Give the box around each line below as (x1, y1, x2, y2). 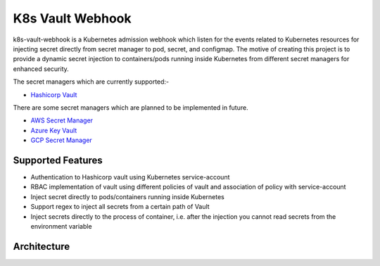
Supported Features (13, 154, 103, 166)
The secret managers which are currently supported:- (13, 77, 170, 86)
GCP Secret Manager (30, 136, 93, 144)
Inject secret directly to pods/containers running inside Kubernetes (30, 192, 224, 201)
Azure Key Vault (30, 126, 77, 134)
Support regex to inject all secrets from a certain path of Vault (30, 203, 210, 211)
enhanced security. (13, 64, 70, 73)
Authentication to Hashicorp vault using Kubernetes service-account (30, 172, 230, 181)
